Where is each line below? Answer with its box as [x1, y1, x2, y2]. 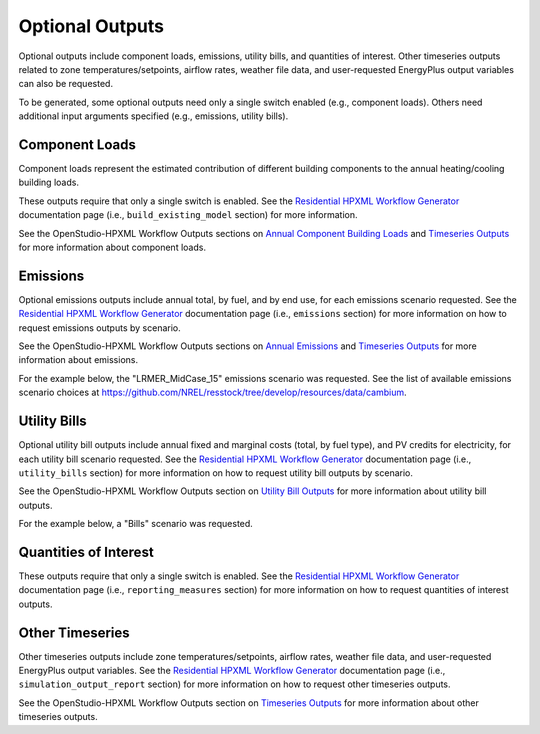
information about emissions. [18, 354, 139, 366]
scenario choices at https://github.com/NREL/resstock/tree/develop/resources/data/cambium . [18, 386, 407, 399]
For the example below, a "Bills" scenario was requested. [18, 518, 254, 530]
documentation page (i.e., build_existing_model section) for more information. [18, 209, 359, 221]
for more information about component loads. [18, 241, 207, 253]
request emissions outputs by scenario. [18, 321, 181, 334]
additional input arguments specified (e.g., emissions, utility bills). [18, 110, 289, 122]
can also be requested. [18, 78, 114, 90]
